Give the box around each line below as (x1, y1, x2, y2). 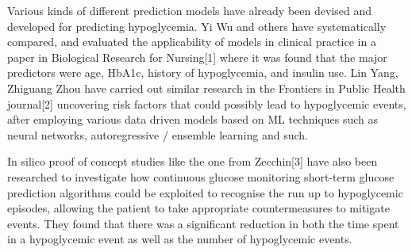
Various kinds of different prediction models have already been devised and (7, 2, 372, 18)
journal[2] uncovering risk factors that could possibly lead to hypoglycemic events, (7, 95, 406, 112)
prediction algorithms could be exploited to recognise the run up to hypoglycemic (7, 184, 403, 200)
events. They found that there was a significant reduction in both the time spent (7, 215, 399, 231)
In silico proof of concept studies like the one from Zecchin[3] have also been (7, 153, 378, 170)
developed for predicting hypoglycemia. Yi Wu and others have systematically (7, 17, 387, 34)
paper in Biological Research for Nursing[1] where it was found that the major (7, 48, 387, 65)
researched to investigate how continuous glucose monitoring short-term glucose (7, 168, 395, 185)
